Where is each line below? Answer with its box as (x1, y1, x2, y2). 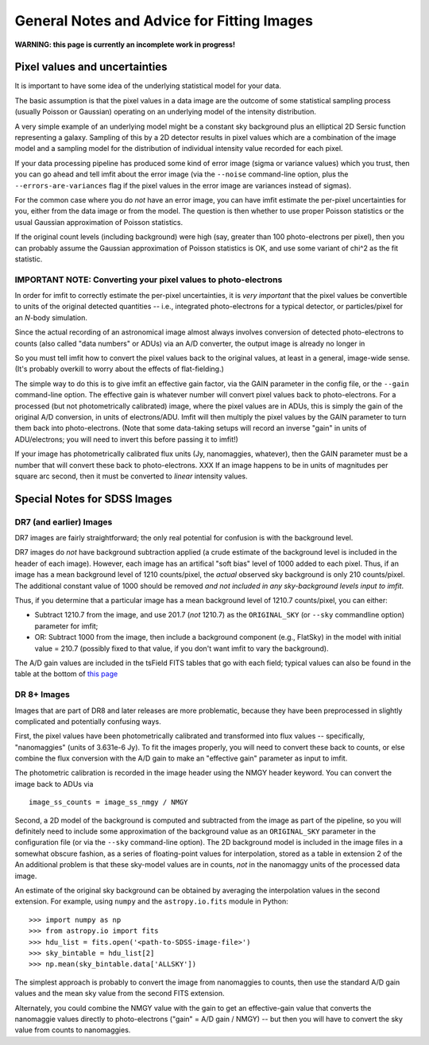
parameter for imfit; (34, 621, 99, 631)
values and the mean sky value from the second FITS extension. (14, 989, 225, 998)
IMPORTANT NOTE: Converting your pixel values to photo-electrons (14, 274, 283, 285)
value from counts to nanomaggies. (14, 1025, 131, 1035)
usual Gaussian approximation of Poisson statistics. (14, 217, 184, 226)
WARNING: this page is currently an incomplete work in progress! (14, 40, 236, 49)
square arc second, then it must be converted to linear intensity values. (14, 471, 248, 481)
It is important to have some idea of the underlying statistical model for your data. (14, 81, 282, 91)
